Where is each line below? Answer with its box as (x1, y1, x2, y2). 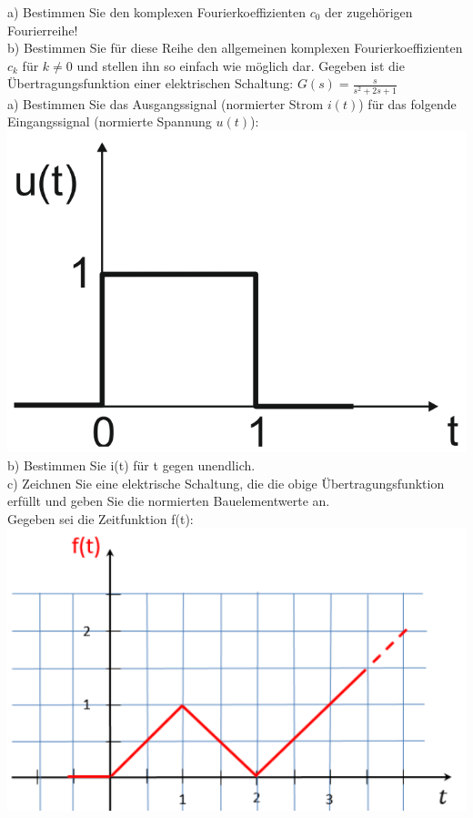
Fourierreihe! (7, 20, 78, 39)
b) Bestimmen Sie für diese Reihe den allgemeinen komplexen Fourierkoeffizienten (7, 38, 463, 57)
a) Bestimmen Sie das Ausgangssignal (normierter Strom (7, 94, 324, 113)
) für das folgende (358, 94, 457, 113)
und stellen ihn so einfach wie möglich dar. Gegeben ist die (76, 56, 405, 75)
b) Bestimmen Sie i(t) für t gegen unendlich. (7, 455, 256, 474)
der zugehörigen (325, 3, 413, 21)
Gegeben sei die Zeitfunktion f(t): (7, 509, 194, 528)
